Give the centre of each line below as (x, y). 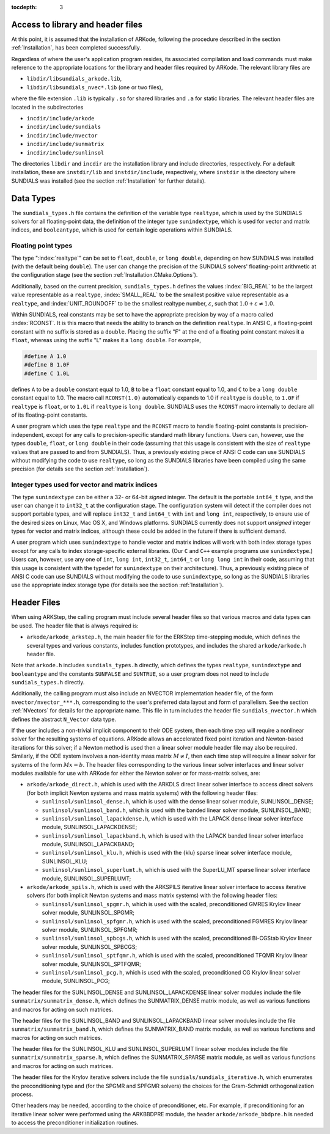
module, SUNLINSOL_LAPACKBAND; (88, 844)
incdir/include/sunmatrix (65, 144)
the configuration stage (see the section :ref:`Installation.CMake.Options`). (105, 275)
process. (22, 1094)
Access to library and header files (77, 24)
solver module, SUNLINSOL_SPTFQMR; (92, 964)
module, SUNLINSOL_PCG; (76, 981)
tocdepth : (24, 7)
